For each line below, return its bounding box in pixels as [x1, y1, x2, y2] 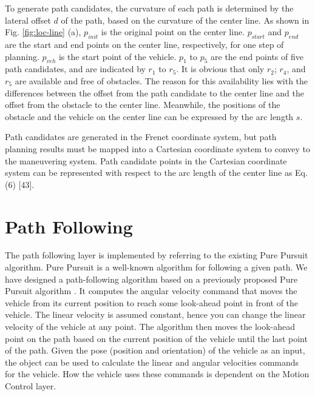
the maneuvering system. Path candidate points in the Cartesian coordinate [5, 154, 287, 167]
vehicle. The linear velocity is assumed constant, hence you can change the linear [5, 308, 306, 321]
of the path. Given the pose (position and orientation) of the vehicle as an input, [5, 344, 305, 357]
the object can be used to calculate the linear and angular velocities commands [5, 355, 299, 368]
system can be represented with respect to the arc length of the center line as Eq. [5, 166, 308, 179]
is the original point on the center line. [101, 25, 245, 38]
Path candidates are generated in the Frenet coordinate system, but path [5, 130, 277, 143]
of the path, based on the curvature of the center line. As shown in [61, 13, 310, 26]
